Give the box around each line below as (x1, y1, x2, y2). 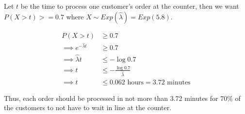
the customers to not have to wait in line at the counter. (4, 102, 172, 113)
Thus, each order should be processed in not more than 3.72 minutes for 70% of (4, 93, 241, 103)
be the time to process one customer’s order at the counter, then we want (20, 1, 239, 11)
